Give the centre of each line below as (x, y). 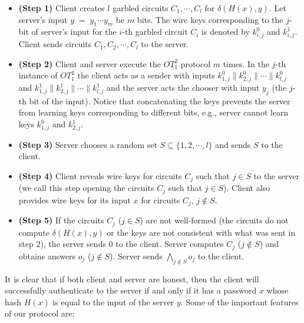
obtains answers (47, 256)
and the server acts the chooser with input (183, 88)
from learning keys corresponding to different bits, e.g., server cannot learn (153, 112)
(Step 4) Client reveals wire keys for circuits (100, 175)
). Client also (247, 188)
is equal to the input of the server (113, 301)
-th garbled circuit (155, 32)
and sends (233, 144)
